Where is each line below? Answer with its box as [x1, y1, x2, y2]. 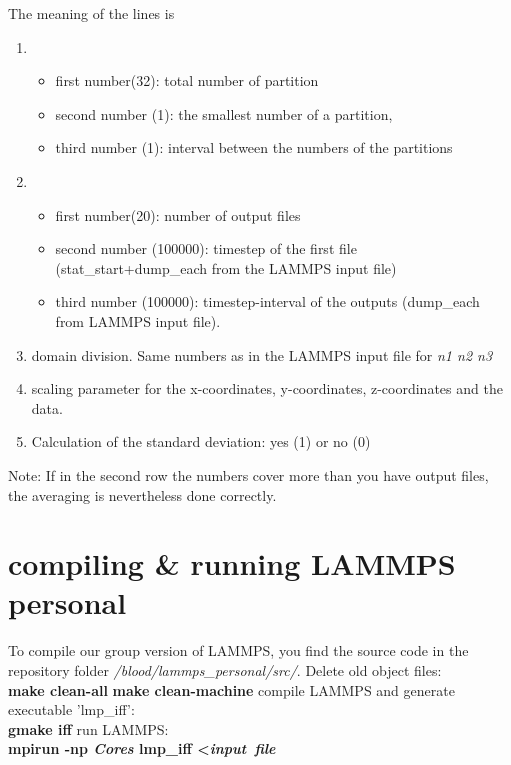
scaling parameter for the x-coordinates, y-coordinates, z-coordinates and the [31, 378, 503, 399]
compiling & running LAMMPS [8, 543, 456, 584]
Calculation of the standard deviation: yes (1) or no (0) [31, 431, 371, 452]
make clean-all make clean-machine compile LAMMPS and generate [8, 679, 455, 700]
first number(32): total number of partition [55, 70, 319, 91]
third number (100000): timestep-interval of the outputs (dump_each [55, 291, 480, 312]
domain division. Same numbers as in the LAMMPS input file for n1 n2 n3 [31, 344, 493, 365]
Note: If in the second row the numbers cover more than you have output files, [8, 464, 489, 485]
